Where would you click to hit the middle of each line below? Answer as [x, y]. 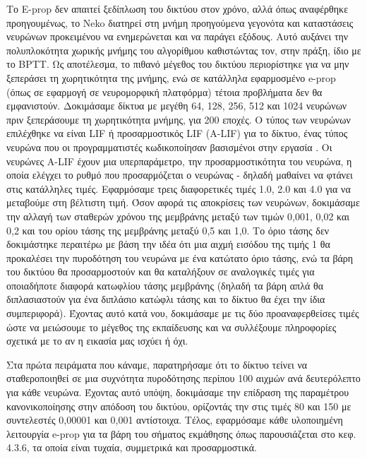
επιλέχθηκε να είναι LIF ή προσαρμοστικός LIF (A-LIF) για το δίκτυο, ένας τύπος [177, 133]
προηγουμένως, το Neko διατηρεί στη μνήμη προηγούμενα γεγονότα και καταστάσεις [180, 22]
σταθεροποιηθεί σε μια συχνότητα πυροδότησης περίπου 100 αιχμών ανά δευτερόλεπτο [183, 378]
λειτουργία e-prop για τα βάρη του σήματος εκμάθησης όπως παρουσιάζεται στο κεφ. [181, 433]
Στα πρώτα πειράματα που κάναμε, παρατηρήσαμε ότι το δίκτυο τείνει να [157, 364]
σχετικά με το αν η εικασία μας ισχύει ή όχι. [97, 341]
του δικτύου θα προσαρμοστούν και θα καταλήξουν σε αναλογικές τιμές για [161, 272]
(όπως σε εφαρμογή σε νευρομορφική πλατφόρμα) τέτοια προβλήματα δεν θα [164, 91]
